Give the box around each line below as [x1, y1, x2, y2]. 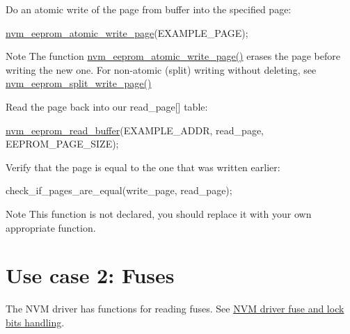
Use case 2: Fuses [6, 261, 175, 289]
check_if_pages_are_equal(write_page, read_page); [6, 183, 232, 198]
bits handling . [6, 315, 65, 329]
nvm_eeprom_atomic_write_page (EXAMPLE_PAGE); [6, 25, 248, 40]
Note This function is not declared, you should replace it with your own [6, 206, 312, 221]
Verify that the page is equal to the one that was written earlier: [6, 159, 280, 174]
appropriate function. [6, 220, 96, 234]
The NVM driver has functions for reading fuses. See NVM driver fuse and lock [6, 301, 344, 316]
